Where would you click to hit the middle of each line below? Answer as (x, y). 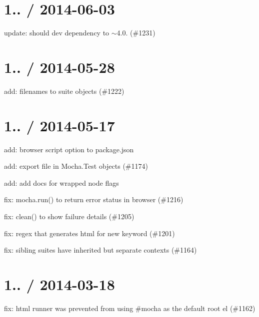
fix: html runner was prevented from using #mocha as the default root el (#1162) (130, 308)
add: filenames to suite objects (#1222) (64, 91)
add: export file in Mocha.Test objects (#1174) (76, 166)
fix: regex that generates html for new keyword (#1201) (89, 233)
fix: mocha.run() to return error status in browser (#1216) (94, 199)
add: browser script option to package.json (69, 149)
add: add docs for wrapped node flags (61, 182)
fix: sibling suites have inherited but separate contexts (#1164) (100, 250)
